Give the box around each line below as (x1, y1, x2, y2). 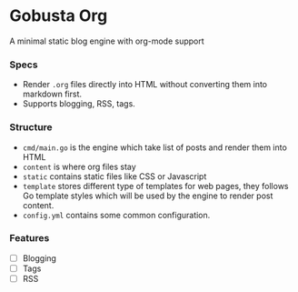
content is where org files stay (22, 161, 136, 172)
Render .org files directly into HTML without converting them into (22, 79, 268, 90)
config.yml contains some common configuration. (22, 209, 211, 220)
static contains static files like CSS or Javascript (22, 170, 207, 182)
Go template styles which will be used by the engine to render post (22, 190, 273, 201)
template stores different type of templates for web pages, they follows (22, 180, 289, 191)
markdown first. (22, 88, 83, 100)
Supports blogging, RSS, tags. (22, 98, 136, 109)
